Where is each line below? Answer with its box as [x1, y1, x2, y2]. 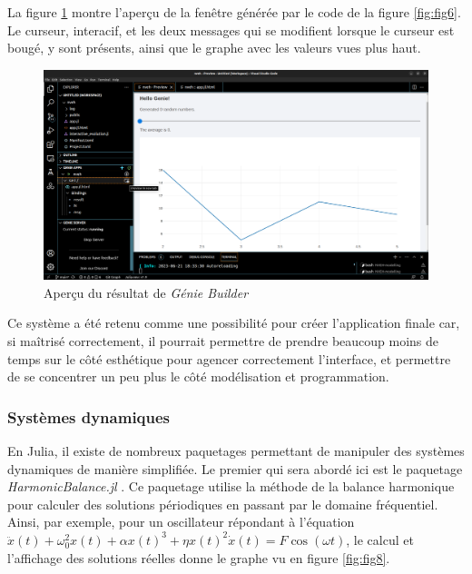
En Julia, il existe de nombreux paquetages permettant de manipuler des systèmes [7, 441, 465, 460]
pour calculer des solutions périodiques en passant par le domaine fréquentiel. [7, 494, 438, 513]
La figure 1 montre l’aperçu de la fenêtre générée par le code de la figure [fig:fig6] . [7, 3, 461, 21]
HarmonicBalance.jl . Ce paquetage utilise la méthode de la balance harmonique [7, 477, 455, 496]
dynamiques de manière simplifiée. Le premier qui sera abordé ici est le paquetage [7, 459, 463, 478]
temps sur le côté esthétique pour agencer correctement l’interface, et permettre [7, 349, 451, 368]
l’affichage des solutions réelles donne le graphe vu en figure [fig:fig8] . [7, 548, 390, 567]
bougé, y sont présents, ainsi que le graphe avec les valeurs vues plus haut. [7, 38, 421, 57]
